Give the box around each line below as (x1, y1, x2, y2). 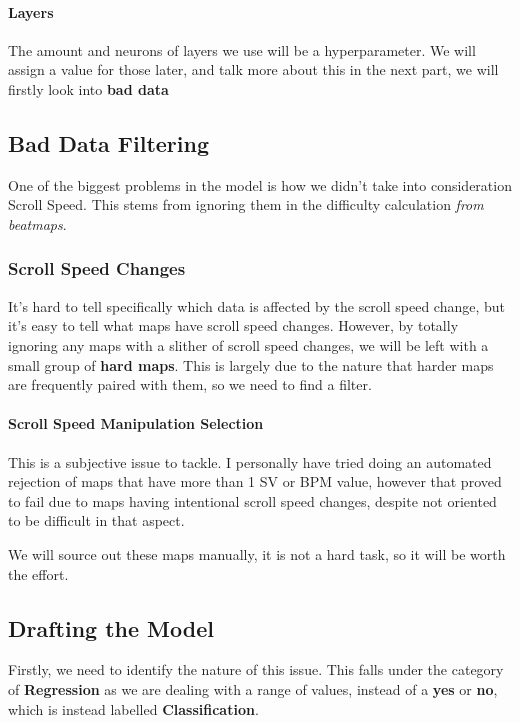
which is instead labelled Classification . (8, 698, 259, 719)
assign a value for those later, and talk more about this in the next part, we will (8, 59, 499, 80)
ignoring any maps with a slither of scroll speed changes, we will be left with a (8, 334, 489, 355)
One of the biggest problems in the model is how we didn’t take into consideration (8, 174, 512, 195)
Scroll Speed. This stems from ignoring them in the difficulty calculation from (8, 194, 484, 215)
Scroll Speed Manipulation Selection (8, 413, 264, 434)
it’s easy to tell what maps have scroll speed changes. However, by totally (8, 315, 459, 336)
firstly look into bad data (8, 78, 169, 99)
